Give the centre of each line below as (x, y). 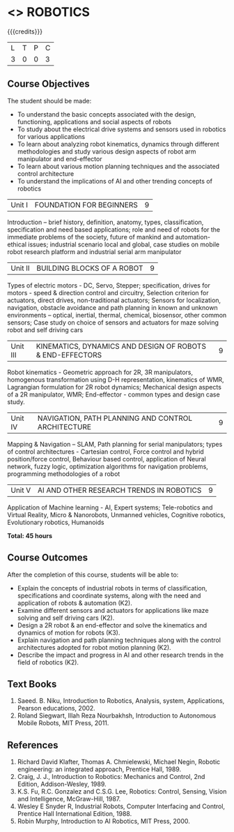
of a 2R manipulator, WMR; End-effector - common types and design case (114, 394)
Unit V (21, 490)
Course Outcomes (48, 558)
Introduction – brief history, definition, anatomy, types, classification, (106, 222)
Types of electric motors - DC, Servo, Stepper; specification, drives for (109, 285)
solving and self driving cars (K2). (66, 618)
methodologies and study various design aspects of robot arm (107, 151)
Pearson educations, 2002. (56, 708)
